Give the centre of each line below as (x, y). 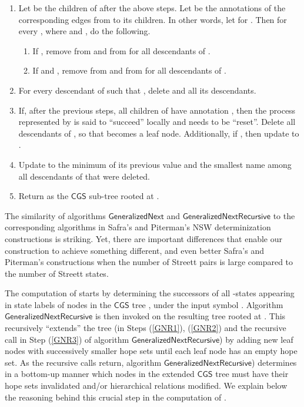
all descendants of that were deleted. (84, 176)
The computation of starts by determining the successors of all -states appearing (150, 293)
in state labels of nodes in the (58, 304)
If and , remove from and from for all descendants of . (129, 70)
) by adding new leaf (256, 339)
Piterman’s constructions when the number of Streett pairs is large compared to (149, 262)
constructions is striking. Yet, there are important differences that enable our (143, 238)
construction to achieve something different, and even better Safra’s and (134, 250)
